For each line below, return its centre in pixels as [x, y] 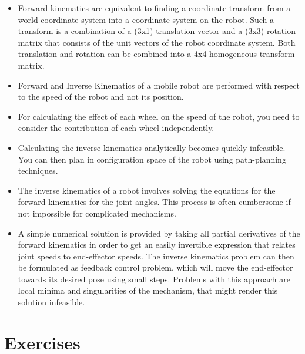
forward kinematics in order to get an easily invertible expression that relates [157, 245]
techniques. [38, 171]
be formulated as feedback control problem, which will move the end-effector [155, 267]
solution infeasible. [51, 302]
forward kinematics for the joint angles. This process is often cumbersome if [154, 202]
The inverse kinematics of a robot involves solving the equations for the [147, 190]
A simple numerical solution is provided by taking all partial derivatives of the [159, 233]
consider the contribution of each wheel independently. [116, 128]
